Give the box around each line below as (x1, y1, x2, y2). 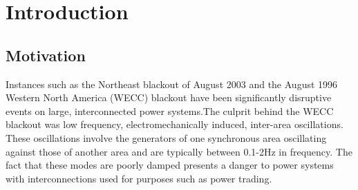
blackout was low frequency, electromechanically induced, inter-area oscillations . (6, 117, 343, 131)
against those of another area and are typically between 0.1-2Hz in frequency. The (6, 144, 352, 158)
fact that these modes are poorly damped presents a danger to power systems (6, 158, 334, 172)
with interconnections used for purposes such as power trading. (6, 171, 272, 185)
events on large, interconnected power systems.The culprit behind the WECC (6, 103, 334, 118)
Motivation (6, 44, 86, 65)
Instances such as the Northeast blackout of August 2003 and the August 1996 (6, 76, 338, 91)
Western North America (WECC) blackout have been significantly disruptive (6, 90, 332, 105)
